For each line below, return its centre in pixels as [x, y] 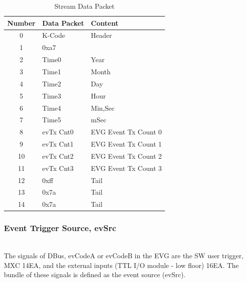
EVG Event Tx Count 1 [126, 144]
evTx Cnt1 [58, 144]
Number [21, 23]
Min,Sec [103, 108]
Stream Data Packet [84, 6]
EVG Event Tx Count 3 [126, 168]
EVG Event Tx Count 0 [126, 132]
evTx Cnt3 [58, 168]
